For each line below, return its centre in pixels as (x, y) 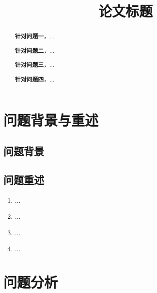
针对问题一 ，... (35, 36)
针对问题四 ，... (35, 79)
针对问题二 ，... (35, 50)
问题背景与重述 (51, 120)
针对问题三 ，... (35, 65)
